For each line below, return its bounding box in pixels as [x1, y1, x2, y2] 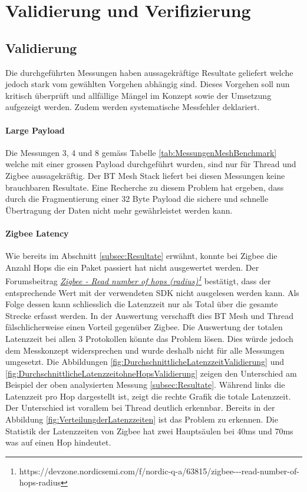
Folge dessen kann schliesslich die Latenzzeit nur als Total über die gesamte [5, 298, 278, 310]
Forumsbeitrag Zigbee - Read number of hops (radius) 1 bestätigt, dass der [5, 273, 271, 287]
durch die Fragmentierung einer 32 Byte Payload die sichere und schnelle [5, 192, 269, 205]
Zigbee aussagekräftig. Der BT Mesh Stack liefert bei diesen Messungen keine [5, 169, 285, 181]
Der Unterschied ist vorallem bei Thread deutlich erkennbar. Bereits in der [5, 401, 275, 414]
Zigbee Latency [5, 227, 69, 239]
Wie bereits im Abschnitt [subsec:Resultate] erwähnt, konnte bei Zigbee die [5, 250, 278, 262]
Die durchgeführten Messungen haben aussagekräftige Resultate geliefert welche [5, 66, 293, 78]
